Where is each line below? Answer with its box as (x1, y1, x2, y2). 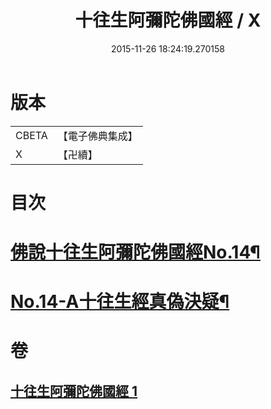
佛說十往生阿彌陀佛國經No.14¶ (10, 241, 261, 264)
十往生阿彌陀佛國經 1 (10, 382, 138, 400)
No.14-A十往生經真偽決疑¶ (10, 291, 230, 313)
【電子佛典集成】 (57, 129, 138, 143)
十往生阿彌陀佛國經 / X (74, 9, 262, 32)
